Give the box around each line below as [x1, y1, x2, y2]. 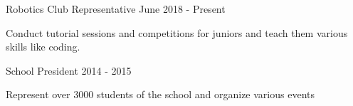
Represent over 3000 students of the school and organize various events [6, 87, 315, 102]
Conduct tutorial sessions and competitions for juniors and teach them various [6, 25, 348, 40]
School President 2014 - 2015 [6, 63, 132, 78]
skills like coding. [6, 39, 80, 54]
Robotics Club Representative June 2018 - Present [6, 1, 226, 16]
